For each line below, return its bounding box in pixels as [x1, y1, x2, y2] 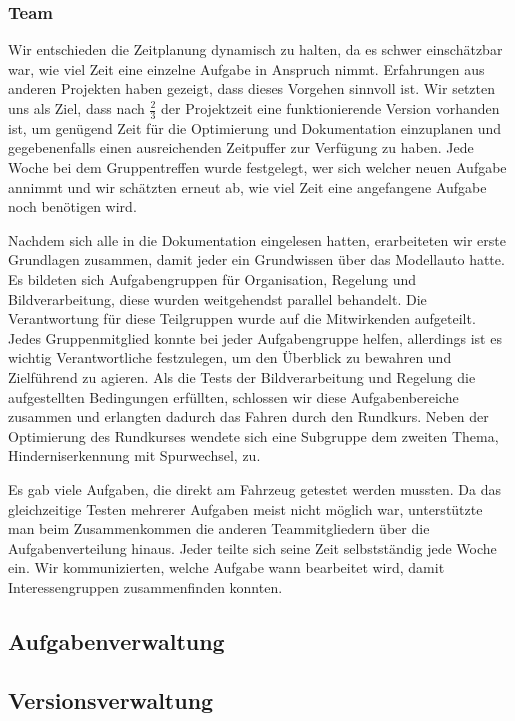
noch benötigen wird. [8, 196, 137, 217]
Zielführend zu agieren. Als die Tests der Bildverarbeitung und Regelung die [8, 366, 476, 387]
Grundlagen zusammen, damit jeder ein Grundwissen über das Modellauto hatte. [8, 249, 505, 270]
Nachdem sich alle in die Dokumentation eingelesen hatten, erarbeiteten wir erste [8, 229, 506, 250]
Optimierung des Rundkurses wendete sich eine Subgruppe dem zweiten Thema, [8, 425, 499, 446]
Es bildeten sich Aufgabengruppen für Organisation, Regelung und [8, 268, 416, 289]
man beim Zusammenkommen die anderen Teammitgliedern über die [8, 518, 430, 539]
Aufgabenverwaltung [8, 625, 225, 656]
